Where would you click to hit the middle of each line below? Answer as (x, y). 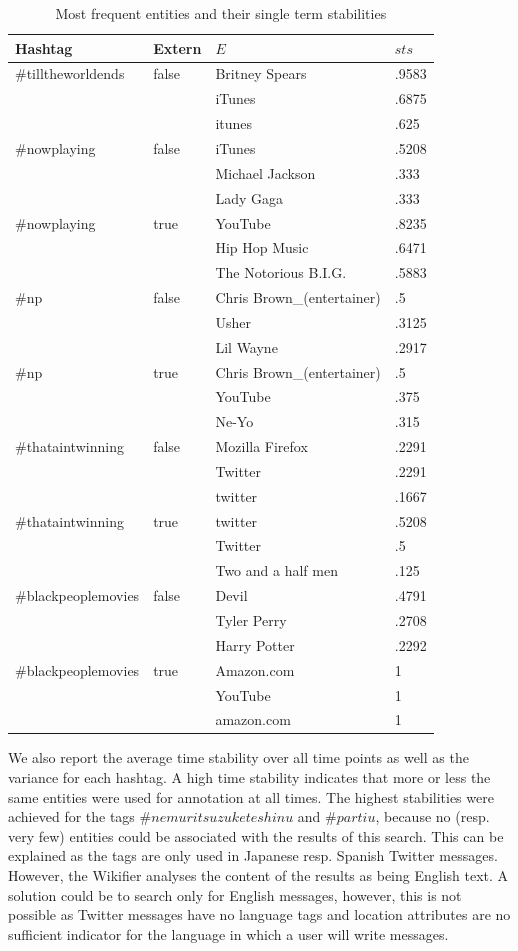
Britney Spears (261, 73)
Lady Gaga (249, 197)
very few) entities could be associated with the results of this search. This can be (256, 835)
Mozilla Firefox (261, 446)
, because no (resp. (432, 816)
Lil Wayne (246, 346)
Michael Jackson (265, 172)
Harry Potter (255, 644)
